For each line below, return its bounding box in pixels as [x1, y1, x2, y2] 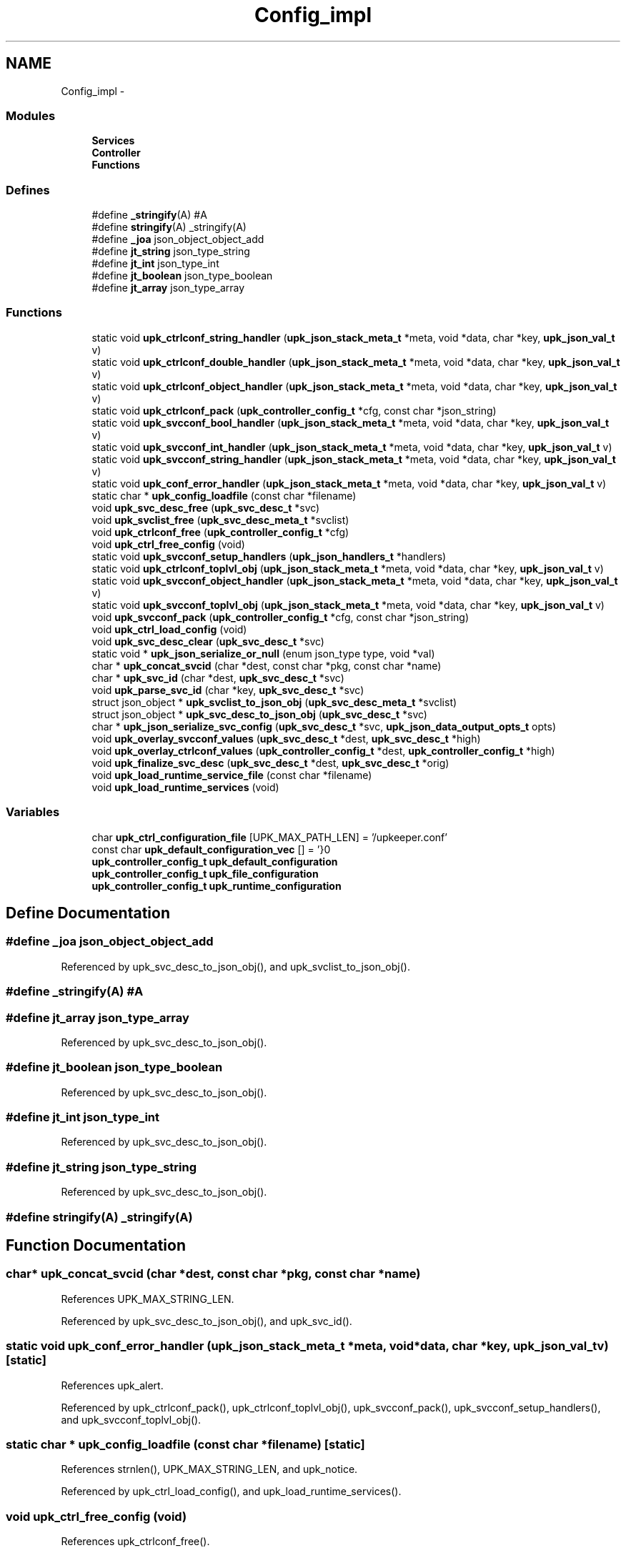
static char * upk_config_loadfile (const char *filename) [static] [6, 1437, 365, 1452]
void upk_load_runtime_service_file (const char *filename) [91, 768, 372, 781]
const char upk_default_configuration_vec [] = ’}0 [91, 843, 331, 855]
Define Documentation [6, 904, 170, 923]
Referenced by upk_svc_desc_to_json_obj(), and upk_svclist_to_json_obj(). [61, 960, 410, 973]
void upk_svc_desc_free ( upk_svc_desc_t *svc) [91, 501, 320, 514]
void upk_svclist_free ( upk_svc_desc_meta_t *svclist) [91, 513, 349, 526]
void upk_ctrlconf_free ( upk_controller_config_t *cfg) [91, 525, 349, 538]
